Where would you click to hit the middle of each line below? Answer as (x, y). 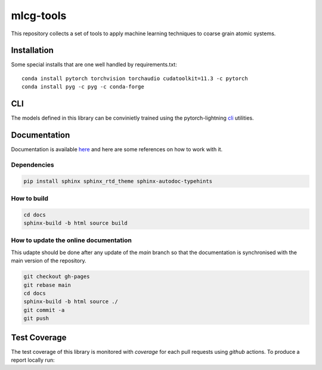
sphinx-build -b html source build (75, 223)
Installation (32, 51)
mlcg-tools (39, 16)
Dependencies (33, 164)
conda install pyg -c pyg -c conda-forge (83, 87)
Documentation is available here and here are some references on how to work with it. (117, 149)
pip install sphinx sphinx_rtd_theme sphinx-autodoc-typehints (118, 181)
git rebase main (47, 285)
